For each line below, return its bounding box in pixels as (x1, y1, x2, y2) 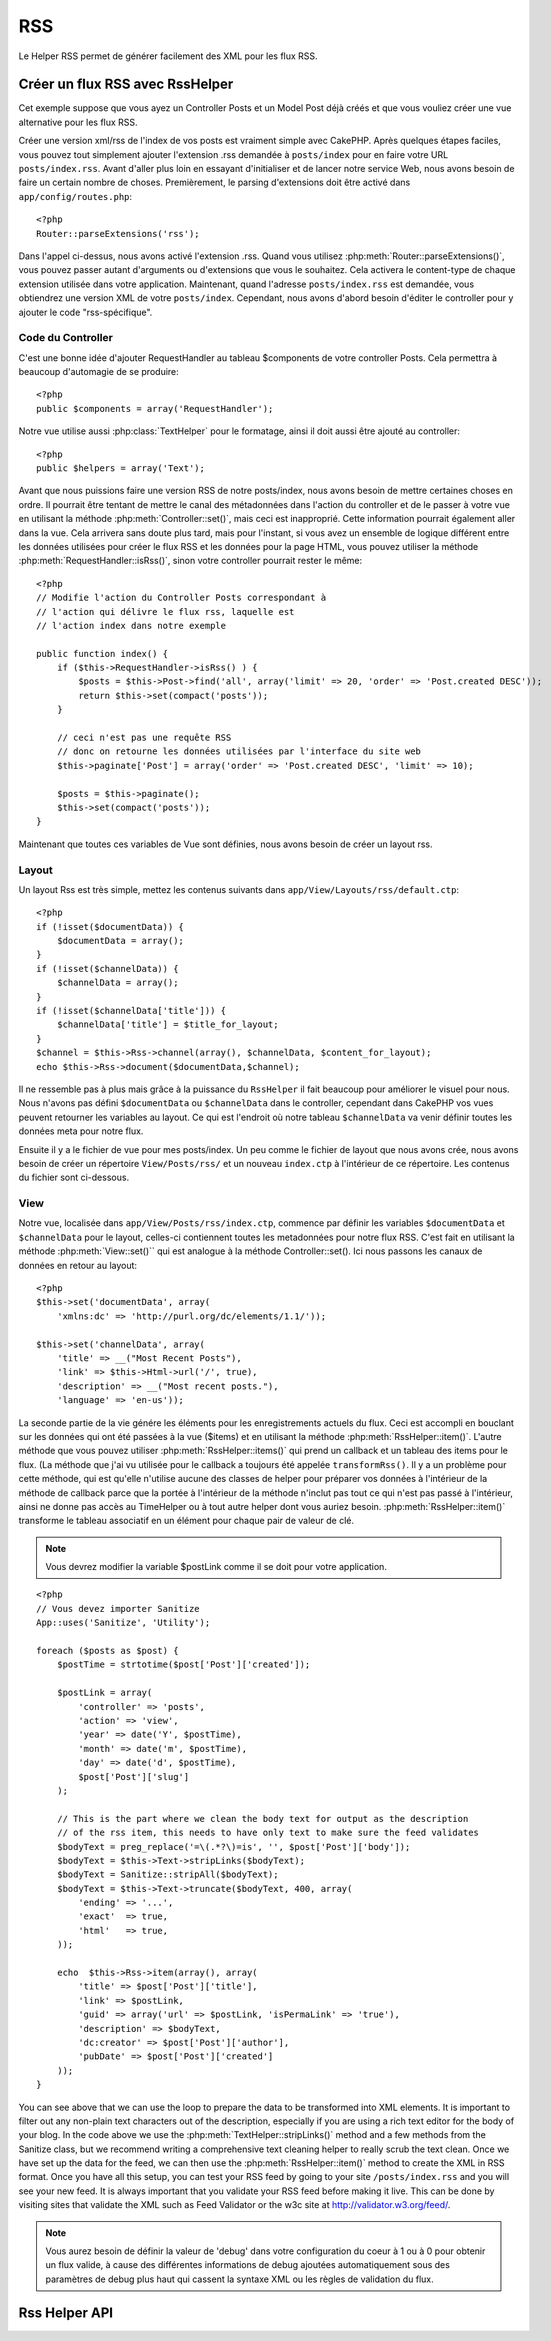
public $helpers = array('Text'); (36, 463, 205, 474)
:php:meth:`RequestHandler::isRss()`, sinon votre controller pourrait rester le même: (18, 555, 363, 567)
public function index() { (36, 648, 169, 659)
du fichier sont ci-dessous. (18, 1171, 130, 1184)
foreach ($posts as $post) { (36, 1645, 179, 1657)
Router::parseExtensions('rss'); (36, 228, 200, 239)
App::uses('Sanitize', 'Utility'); (36, 1617, 211, 1629)
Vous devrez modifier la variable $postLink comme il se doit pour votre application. (45, 1561, 387, 1573)
